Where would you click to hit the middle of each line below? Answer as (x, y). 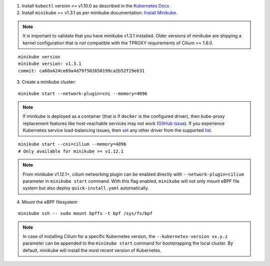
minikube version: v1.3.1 (50, 64)
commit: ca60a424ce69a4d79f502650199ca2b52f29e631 (81, 71)
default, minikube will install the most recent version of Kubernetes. (92, 250)
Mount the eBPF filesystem (49, 202)
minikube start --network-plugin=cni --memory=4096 (83, 93)
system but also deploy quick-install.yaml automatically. (86, 188)
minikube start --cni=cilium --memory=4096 (72, 144)
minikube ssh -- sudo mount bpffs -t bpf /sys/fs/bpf (85, 214)
